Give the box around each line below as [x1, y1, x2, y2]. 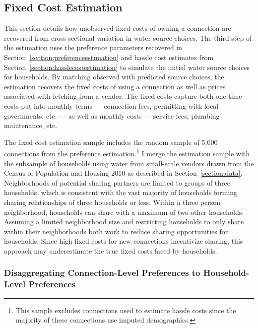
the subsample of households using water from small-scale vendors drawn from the [4, 158, 254, 168]
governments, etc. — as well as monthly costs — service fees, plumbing [4, 110, 220, 121]
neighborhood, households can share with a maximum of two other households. [4, 206, 244, 217]
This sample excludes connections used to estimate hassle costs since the [15, 305, 236, 315]
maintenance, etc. [4, 120, 57, 131]
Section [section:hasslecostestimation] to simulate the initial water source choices [4, 62, 250, 72]
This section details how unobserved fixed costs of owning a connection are [4, 23, 231, 33]
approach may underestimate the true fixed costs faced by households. [4, 245, 217, 256]
